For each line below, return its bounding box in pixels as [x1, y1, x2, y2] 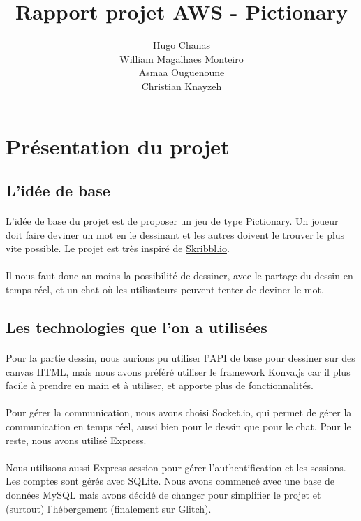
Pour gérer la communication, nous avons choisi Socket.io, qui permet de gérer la [6, 405, 352, 420]
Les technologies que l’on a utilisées [6, 316, 267, 338]
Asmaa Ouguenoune [138, 65, 225, 80]
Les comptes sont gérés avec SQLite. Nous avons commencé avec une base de [6, 474, 334, 488]
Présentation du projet [6, 131, 230, 160]
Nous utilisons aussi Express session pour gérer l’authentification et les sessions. [6, 460, 346, 474]
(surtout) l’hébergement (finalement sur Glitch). [6, 501, 212, 515]
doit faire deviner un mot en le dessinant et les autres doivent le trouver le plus [6, 227, 345, 242]
